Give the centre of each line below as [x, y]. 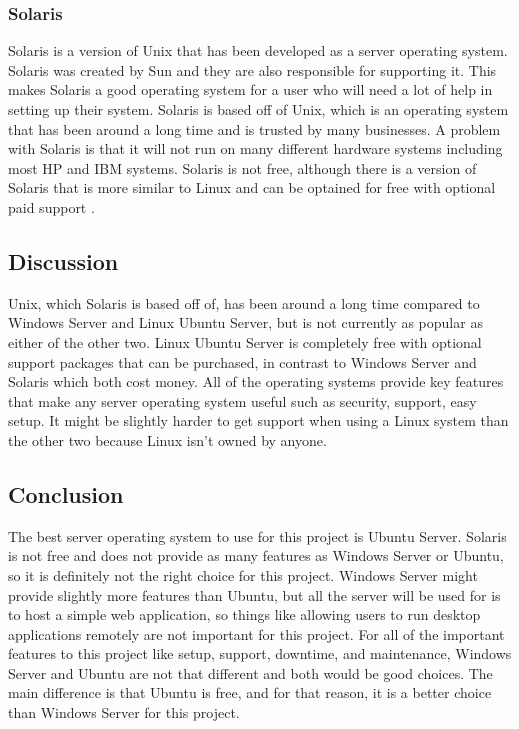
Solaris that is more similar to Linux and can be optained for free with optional [252, 187]
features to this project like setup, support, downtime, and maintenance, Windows [260, 653]
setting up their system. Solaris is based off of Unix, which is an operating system [258, 109]
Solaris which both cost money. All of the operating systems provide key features [256, 381]
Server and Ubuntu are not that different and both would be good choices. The [250, 672]
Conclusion [66, 493]
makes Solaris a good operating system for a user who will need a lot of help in [250, 89]
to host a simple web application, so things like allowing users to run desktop [244, 614]
